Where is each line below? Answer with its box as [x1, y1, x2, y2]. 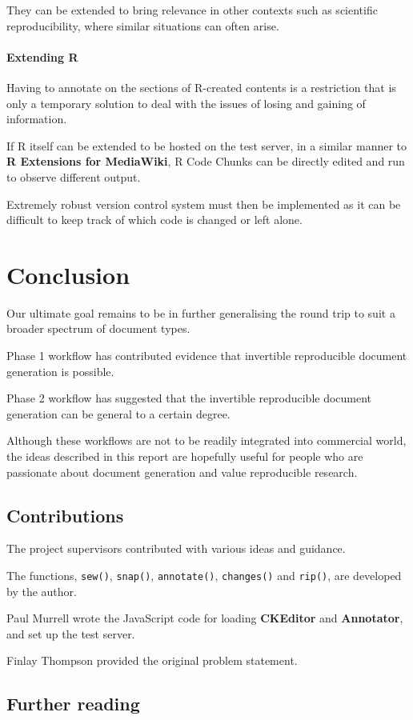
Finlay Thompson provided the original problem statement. [6, 652, 298, 669]
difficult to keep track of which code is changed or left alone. [6, 211, 303, 228]
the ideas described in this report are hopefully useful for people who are [6, 448, 363, 465]
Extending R [6, 48, 78, 65]
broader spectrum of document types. [6, 320, 190, 337]
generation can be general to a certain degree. [6, 405, 231, 422]
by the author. [6, 582, 77, 599]
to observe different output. [6, 168, 141, 185]
